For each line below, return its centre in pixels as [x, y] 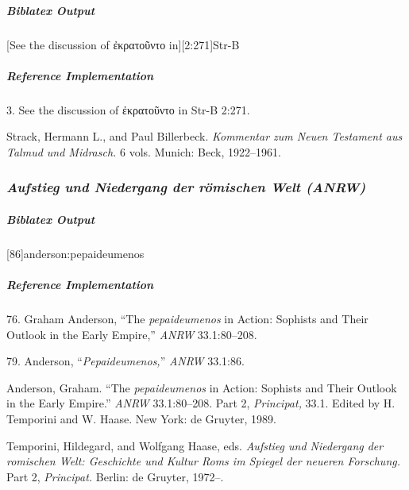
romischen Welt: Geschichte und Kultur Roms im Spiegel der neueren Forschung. [203, 461]
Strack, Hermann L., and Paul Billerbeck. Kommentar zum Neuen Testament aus [204, 136]
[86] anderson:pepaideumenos [75, 253]
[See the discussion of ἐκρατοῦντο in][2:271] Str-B [123, 44]
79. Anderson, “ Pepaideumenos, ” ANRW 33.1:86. [125, 361]
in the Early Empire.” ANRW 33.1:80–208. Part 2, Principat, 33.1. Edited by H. [201, 403]
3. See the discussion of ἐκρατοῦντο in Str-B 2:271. [128, 109]
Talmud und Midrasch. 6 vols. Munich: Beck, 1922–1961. [144, 151]
